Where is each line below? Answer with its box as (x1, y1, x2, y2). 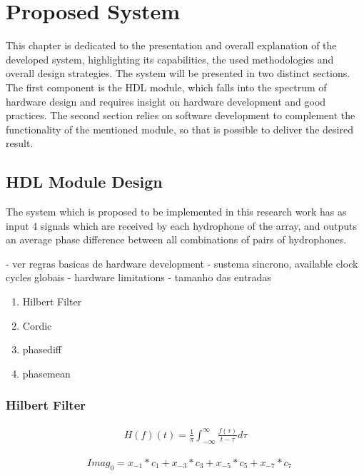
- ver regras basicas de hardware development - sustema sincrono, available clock (6, 255, 358, 270)
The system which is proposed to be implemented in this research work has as (6, 204, 347, 219)
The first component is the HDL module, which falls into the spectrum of (6, 79, 327, 94)
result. (6, 136, 34, 151)
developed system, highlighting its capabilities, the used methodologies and (6, 51, 334, 66)
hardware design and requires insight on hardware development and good (6, 93, 326, 108)
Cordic (22, 318, 52, 333)
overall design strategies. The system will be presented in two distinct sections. (6, 66, 350, 81)
